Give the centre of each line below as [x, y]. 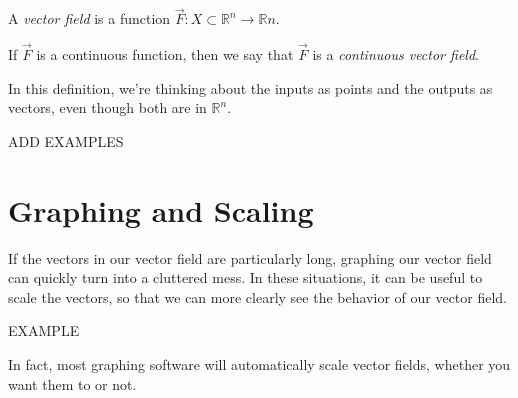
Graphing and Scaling [161, 209]
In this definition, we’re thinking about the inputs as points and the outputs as [250, 87]
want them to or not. [72, 383]
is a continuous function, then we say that [165, 54]
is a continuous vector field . [395, 54]
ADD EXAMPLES [66, 140]
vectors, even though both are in [107, 107]
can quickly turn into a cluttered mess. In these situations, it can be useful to [245, 277]
